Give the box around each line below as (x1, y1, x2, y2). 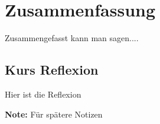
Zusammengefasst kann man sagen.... (5, 32, 139, 44)
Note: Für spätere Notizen (5, 108, 103, 120)
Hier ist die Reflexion (5, 88, 81, 100)
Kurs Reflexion (5, 61, 99, 79)
